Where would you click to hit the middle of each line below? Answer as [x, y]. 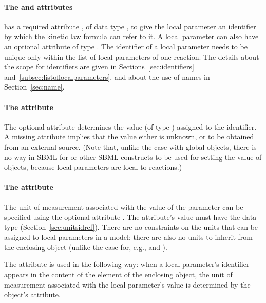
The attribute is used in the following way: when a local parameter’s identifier [127, 264]
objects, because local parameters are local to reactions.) [93, 167]
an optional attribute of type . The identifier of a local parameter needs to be [126, 46]
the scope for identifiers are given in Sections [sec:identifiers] [99, 67]
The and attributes [39, 6]
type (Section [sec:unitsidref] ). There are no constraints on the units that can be [131, 227]
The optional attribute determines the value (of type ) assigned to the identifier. [130, 126]
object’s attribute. [32, 295]
